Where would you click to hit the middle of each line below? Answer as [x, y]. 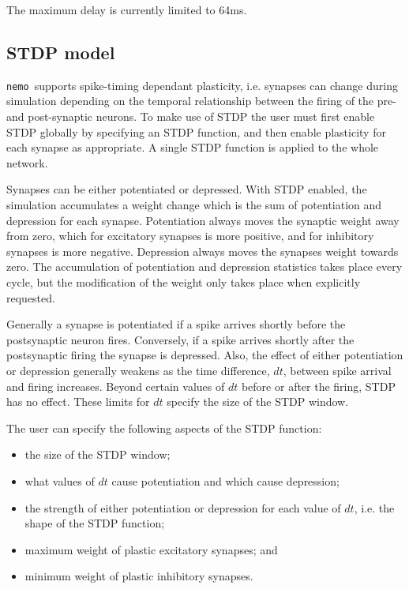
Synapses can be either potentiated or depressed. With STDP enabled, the [187, 189]
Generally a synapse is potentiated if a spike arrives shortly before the [176, 324]
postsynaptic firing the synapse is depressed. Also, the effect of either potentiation [205, 355]
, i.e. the [374, 507]
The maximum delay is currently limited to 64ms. [127, 9]
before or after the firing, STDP [318, 386]
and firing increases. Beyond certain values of [116, 386]
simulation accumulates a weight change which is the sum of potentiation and [194, 205]
